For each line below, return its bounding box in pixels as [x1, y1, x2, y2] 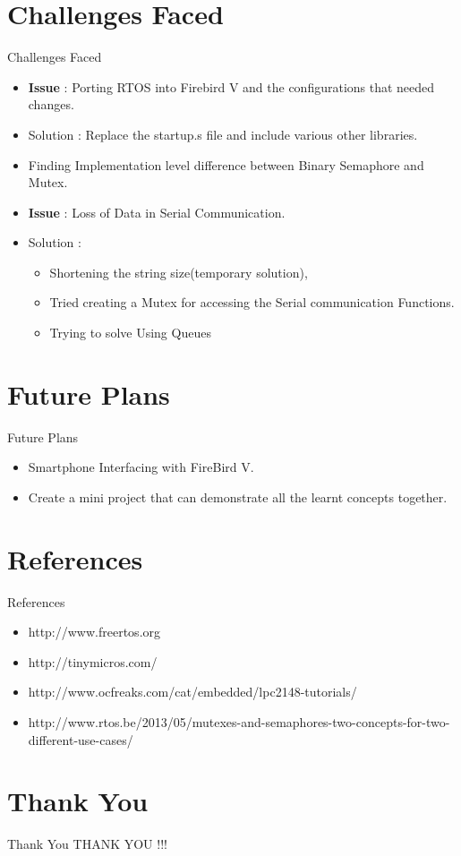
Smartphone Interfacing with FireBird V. [28, 458, 254, 476]
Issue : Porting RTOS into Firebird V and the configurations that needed [28, 77, 435, 96]
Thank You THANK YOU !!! [7, 835, 167, 853]
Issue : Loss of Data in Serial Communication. [28, 202, 286, 221]
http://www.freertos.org [28, 622, 161, 641]
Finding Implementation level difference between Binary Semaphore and [28, 155, 424, 174]
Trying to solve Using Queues [49, 323, 211, 342]
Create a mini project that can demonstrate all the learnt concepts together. [28, 487, 448, 506]
